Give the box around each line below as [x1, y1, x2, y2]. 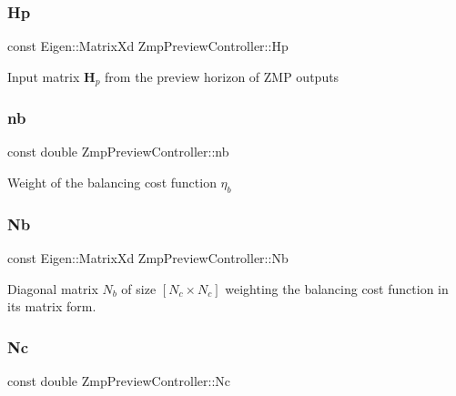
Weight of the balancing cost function [7, 173, 217, 192]
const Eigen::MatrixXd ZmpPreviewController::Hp [7, 36, 289, 56]
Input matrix [7, 66, 80, 86]
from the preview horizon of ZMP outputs [105, 66, 339, 86]
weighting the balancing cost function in [225, 279, 449, 298]
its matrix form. [7, 297, 96, 316]
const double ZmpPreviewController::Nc [7, 371, 231, 391]
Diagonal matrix [7, 279, 98, 298]
